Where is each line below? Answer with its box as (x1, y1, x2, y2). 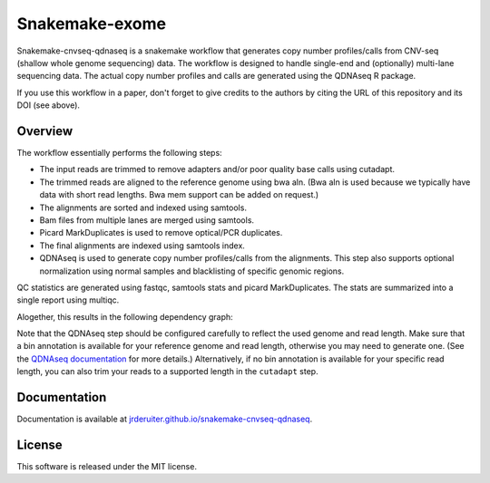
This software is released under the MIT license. (16, 461, 197, 472)
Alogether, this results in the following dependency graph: (16, 311, 233, 322)
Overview (16, 123, 73, 139)
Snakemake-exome (16, 14, 167, 34)
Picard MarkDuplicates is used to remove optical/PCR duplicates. (39, 227, 283, 238)
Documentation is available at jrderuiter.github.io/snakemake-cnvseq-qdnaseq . (16, 413, 313, 425)
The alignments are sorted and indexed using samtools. (39, 202, 247, 213)
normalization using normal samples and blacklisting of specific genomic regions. (39, 266, 345, 276)
